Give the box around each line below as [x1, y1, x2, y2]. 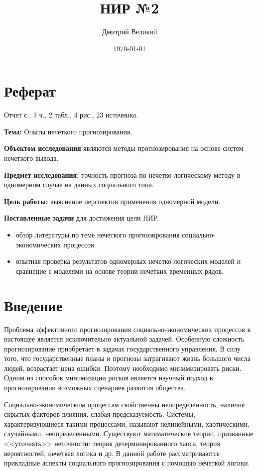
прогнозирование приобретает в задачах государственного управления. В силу [4, 343, 241, 353]
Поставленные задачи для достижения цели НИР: [4, 213, 159, 223]
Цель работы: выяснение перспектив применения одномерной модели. [4, 196, 221, 206]
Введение [4, 295, 63, 315]
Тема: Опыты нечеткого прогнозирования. [4, 126, 132, 136]
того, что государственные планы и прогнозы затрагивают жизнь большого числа [4, 353, 251, 363]
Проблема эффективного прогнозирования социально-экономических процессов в [4, 324, 251, 334]
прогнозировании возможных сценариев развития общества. [4, 382, 186, 393]
